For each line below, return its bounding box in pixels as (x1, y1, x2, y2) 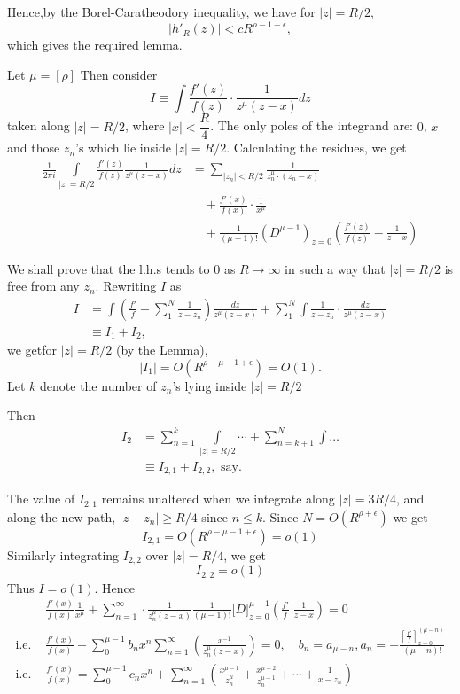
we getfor (7, 340, 58, 359)
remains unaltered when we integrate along (101, 489, 335, 508)
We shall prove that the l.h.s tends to (7, 259, 210, 277)
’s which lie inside (75, 138, 171, 157)
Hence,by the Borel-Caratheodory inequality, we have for (7, 3, 316, 20)
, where (125, 116, 165, 135)
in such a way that (285, 259, 386, 277)
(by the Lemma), (115, 340, 208, 359)
